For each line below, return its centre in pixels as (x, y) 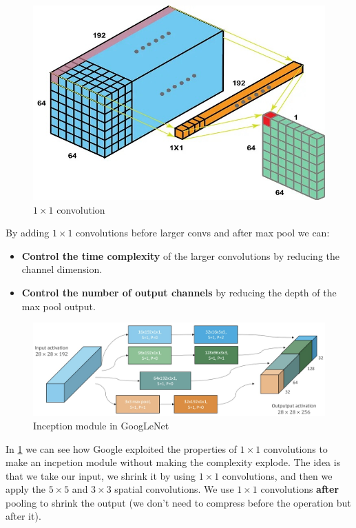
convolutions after (300, 489)
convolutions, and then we (277, 475)
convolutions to (295, 448)
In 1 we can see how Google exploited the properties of (121, 448)
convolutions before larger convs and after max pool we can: (203, 233)
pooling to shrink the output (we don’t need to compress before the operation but (178, 502)
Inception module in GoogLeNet (101, 425)
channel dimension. (62, 269)
